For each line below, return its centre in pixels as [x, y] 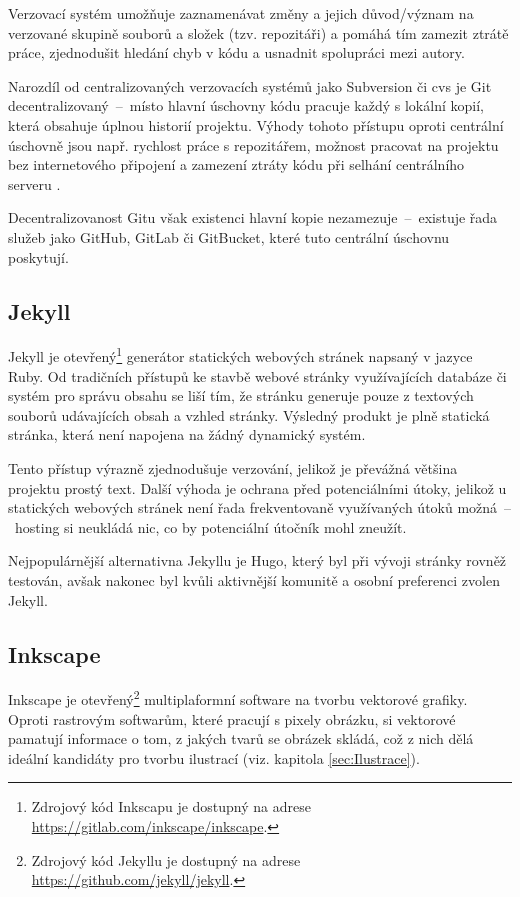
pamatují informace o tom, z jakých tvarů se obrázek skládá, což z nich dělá [241, 738]
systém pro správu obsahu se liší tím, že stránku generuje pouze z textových [241, 395]
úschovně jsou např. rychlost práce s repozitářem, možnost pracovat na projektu [253, 144]
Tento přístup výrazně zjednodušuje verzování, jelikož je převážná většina [233, 467]
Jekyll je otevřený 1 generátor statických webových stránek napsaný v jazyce [240, 354]
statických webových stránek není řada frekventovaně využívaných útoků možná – [260, 507]
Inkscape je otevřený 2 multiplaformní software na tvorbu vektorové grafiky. [238, 697]
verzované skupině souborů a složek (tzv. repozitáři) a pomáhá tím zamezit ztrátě [258, 32]
